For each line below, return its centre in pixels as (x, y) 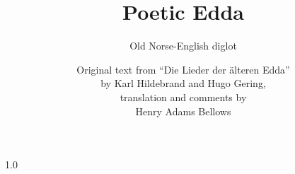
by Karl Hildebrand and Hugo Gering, (183, 83)
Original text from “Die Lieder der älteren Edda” (183, 69)
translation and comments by (183, 97)
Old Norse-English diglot (183, 46)
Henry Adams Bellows (183, 111)
